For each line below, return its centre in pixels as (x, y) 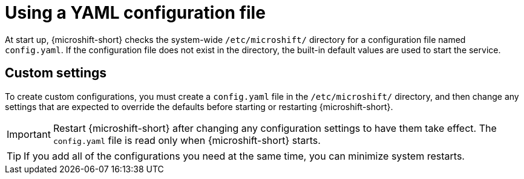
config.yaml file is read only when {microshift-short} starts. (187, 140)
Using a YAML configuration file (135, 13)
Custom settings (56, 73)
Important (29, 134)
